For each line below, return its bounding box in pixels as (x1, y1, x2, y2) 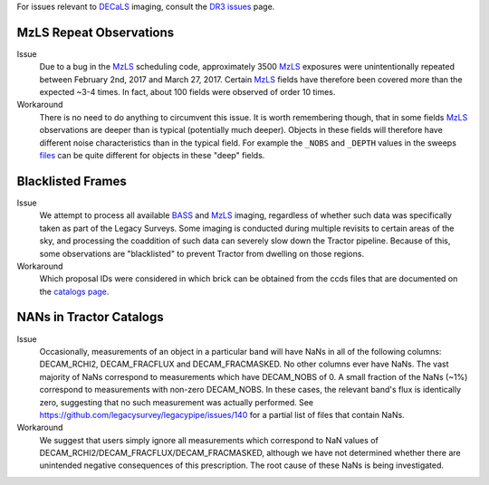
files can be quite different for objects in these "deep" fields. (39, 150, 265, 161)
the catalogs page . (39, 286, 110, 297)
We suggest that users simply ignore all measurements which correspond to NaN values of (39, 434, 379, 445)
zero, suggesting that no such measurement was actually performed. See (39, 396, 314, 407)
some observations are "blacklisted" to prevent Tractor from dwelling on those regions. (39, 248, 365, 259)
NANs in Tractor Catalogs (16, 309, 165, 325)
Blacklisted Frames (16, 173, 127, 189)
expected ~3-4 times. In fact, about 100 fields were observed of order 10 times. (39, 87, 336, 98)
